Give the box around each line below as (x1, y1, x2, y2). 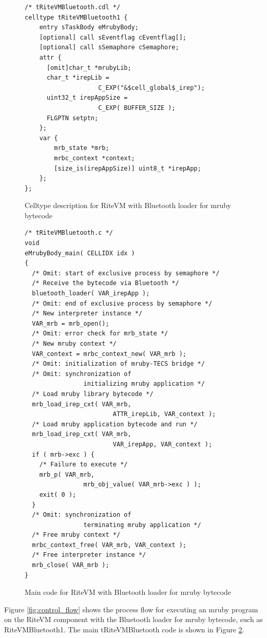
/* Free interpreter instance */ (32, 551, 146, 559)
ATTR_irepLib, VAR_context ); (112, 410, 216, 418)
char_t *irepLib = (46, 74, 109, 82)
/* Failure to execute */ (39, 461, 128, 468)
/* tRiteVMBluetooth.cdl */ (25, 4, 121, 11)
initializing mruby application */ (83, 380, 205, 388)
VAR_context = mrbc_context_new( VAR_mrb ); (32, 350, 186, 358)
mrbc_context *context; (54, 154, 135, 162)
